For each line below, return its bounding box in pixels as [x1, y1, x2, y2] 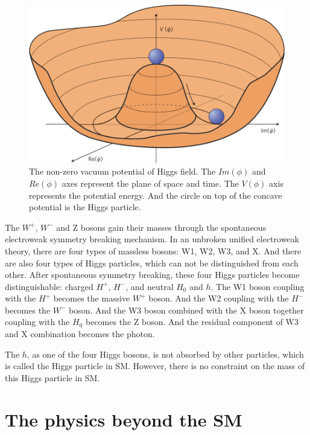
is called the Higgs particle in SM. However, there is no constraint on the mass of [5, 359, 305, 372]
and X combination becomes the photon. [5, 327, 155, 340]
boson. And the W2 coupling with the [148, 292, 289, 304]
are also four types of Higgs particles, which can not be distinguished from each [5, 256, 299, 269]
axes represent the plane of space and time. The [62, 176, 239, 189]
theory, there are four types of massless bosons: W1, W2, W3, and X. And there [5, 244, 302, 257]
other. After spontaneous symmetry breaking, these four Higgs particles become [5, 268, 300, 281]
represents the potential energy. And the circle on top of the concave [29, 188, 282, 201]
